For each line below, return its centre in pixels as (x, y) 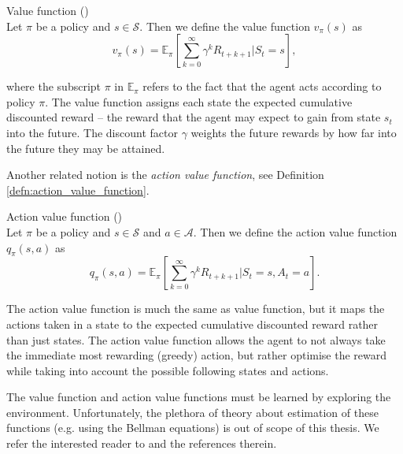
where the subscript (54, 86)
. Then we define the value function (225, 26)
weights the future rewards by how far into (294, 132)
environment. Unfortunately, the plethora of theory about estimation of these (192, 412)
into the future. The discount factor (92, 132)
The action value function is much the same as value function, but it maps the (196, 309)
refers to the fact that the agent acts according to (262, 86)
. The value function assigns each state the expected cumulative (199, 101)
